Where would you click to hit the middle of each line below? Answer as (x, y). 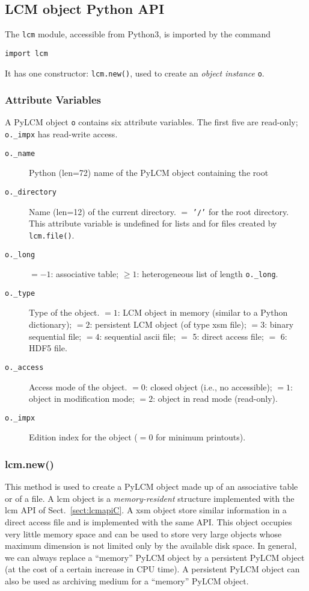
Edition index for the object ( (83, 437)
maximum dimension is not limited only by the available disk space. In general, (151, 546)
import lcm (26, 53)
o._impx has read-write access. (61, 134)
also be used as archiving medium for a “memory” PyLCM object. (127, 580)
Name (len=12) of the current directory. (102, 211)
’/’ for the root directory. (241, 211)
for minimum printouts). (201, 437)
